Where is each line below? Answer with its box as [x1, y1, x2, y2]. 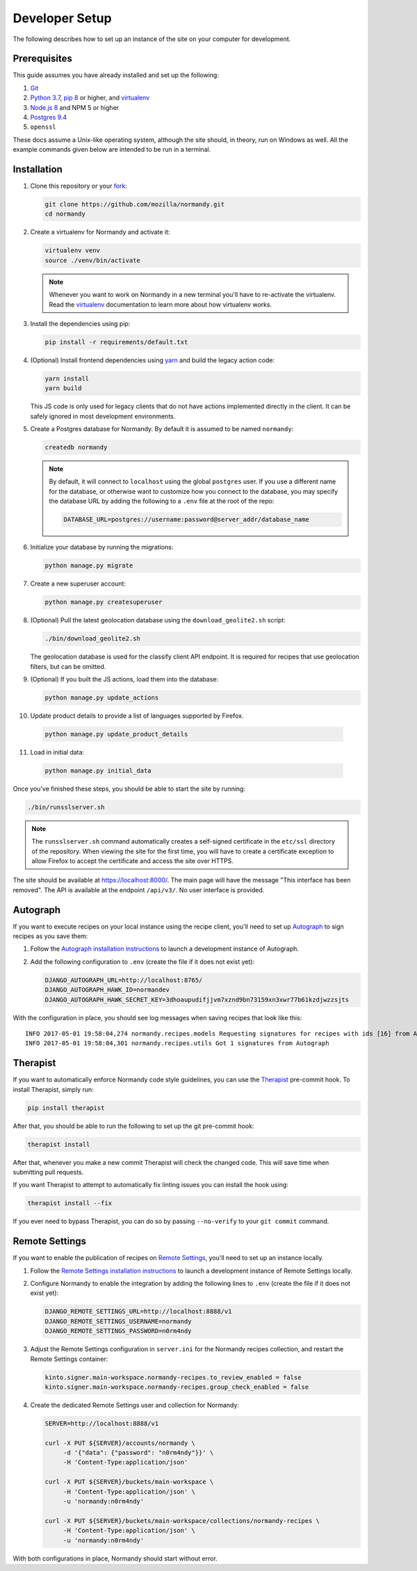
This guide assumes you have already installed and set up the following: [13, 71, 219, 79]
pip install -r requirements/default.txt [44, 338, 188, 346]
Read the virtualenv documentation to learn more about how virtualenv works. [49, 300, 272, 309]
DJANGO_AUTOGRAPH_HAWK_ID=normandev [44, 986, 170, 994]
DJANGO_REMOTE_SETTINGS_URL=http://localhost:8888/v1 [44, 1307, 232, 1316]
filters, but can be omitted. [30, 662, 106, 670]
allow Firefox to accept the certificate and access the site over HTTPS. [31, 856, 234, 865]
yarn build [44, 385, 82, 392]
